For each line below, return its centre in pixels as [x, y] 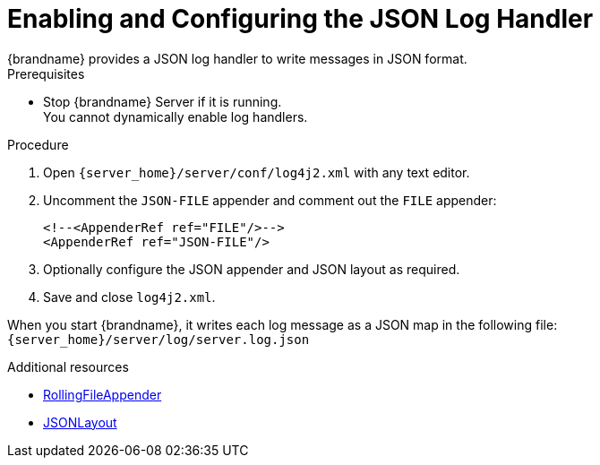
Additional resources [68, 366]
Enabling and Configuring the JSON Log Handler [300, 19]
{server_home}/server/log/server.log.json [159, 339]
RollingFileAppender [103, 394]
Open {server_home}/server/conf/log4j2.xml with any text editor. [257, 172]
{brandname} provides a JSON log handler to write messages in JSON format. [237, 58]
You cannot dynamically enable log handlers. [176, 116]
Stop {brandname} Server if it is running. [163, 101]
